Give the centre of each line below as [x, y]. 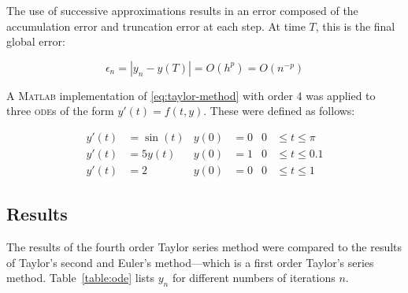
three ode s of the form [60, 111]
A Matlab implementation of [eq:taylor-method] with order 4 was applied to [191, 95]
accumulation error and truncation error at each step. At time [156, 26]
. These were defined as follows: [279, 111]
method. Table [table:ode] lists [81, 278]
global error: [36, 41]
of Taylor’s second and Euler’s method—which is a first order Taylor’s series [190, 262]
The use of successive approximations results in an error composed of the [182, 10]
